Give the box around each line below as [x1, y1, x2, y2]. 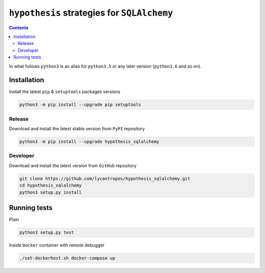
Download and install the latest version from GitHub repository [9, 162, 137, 168]
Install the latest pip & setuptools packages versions [9, 89, 120, 95]
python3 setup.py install [19, 189, 82, 195]
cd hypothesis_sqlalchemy [19, 182, 82, 188]
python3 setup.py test [19, 230, 74, 235]
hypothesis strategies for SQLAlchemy [9, 7, 173, 18]
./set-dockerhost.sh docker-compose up [19, 255, 115, 261]
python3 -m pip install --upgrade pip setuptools [19, 102, 141, 108]
